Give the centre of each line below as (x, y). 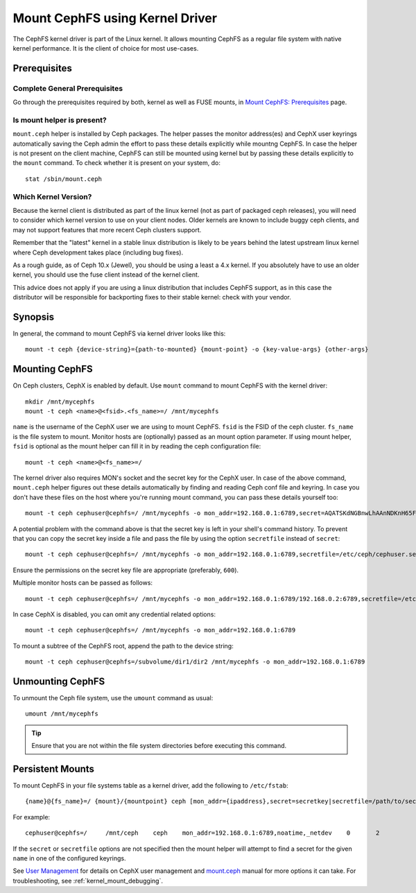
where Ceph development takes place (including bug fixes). (98, 252)
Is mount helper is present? (60, 120)
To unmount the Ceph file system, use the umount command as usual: (113, 697)
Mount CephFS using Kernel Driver (115, 18)
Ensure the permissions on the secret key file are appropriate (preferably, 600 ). (126, 570)
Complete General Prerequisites (68, 88)
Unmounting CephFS (59, 681)
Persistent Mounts (54, 769)
